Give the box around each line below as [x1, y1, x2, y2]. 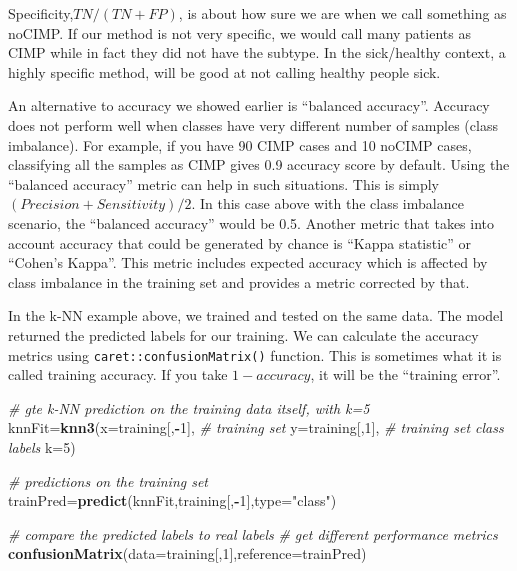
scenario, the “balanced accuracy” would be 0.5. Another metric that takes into [8, 212, 495, 233]
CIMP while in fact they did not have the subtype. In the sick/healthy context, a [8, 42, 506, 63]
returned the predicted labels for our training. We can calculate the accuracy [8, 324, 479, 345]
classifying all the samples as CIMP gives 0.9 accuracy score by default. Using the [8, 154, 510, 175]
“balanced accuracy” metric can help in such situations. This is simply [8, 173, 440, 194]
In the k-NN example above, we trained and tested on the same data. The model [8, 305, 504, 326]
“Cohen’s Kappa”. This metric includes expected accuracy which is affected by [8, 252, 488, 273]
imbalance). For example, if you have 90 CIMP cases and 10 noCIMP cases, [8, 134, 472, 155]
